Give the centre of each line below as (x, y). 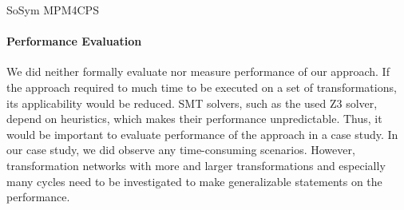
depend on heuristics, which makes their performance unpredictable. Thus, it (194, 119)
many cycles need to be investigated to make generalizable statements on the (194, 181)
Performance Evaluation (74, 41)
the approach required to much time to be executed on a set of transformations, (202, 87)
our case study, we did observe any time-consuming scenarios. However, (181, 150)
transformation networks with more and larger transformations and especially (196, 165)
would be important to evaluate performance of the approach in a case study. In (202, 134)
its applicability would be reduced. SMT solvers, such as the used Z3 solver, (192, 103)
